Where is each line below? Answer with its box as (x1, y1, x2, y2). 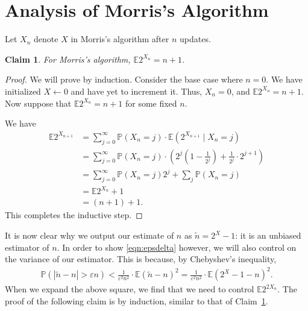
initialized (5, 84, 41, 97)
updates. (180, 33, 211, 45)
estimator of (5, 240, 49, 253)
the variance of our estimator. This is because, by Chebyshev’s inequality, (5, 253, 277, 265)
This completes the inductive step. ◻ (5, 209, 143, 221)
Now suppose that (5, 96, 72, 109)
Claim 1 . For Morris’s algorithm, (5, 52, 131, 65)
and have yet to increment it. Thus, (71, 84, 203, 97)
